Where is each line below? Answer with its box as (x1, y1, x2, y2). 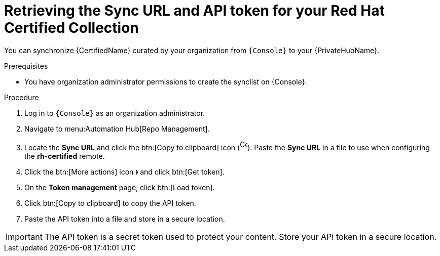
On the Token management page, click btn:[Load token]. (24, 183, 215, 192)
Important (6, 231, 43, 242)
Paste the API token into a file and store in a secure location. (24, 214, 225, 223)
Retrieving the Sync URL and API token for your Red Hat (4, 2, 385, 19)
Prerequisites (4, 61, 48, 70)
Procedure (4, 93, 39, 102)
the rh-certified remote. (24, 151, 105, 160)
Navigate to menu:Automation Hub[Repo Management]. (24, 124, 210, 133)
